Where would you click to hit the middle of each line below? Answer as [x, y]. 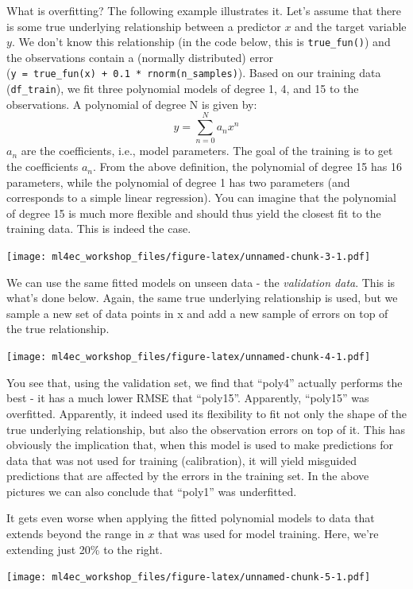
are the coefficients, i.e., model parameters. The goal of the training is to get [207, 151]
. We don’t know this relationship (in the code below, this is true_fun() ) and [201, 42]
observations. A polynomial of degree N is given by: [132, 104]
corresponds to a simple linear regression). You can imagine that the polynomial [201, 198]
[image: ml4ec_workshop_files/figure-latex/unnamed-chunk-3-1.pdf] [189, 257]
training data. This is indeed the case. [99, 229]
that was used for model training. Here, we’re [268, 534]
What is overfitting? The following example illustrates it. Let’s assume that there [204, 10]
